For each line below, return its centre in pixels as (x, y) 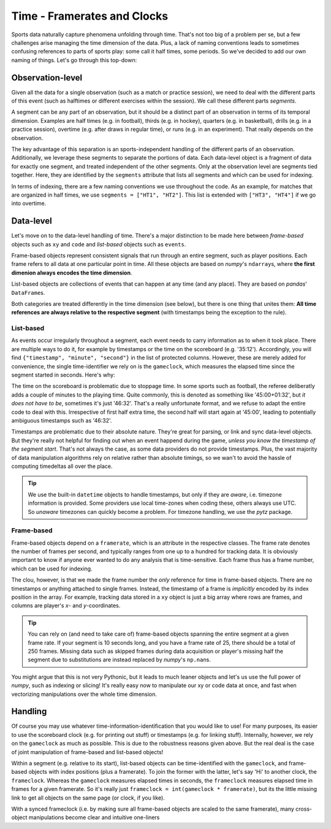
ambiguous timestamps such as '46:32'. (62, 420)
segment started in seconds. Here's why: (63, 375)
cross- (304, 809)
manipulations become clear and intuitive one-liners (94, 817)
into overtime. (29, 203)
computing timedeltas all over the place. (62, 466)
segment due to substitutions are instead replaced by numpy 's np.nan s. (120, 660)
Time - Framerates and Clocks (90, 16)
